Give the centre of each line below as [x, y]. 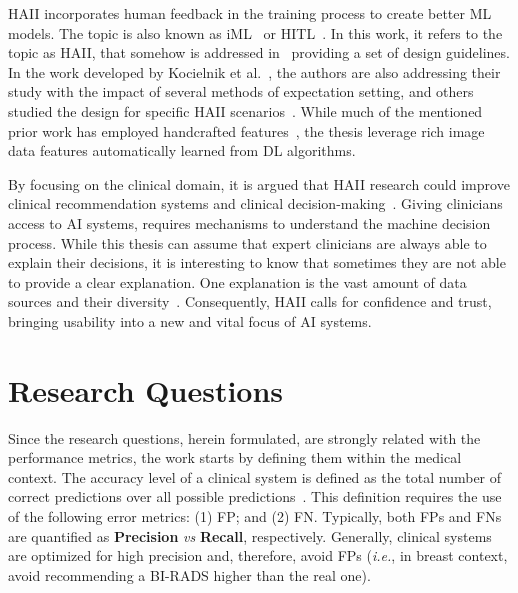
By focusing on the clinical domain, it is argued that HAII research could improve [259, 183]
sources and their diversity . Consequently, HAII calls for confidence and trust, [250, 301]
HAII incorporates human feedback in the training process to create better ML [250, 13]
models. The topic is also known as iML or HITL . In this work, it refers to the [255, 32]
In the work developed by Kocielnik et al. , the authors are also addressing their [254, 71]
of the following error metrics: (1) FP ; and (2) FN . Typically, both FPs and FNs [255, 516]
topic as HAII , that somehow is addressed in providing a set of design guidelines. [259, 52]
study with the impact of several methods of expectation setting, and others [241, 91]
